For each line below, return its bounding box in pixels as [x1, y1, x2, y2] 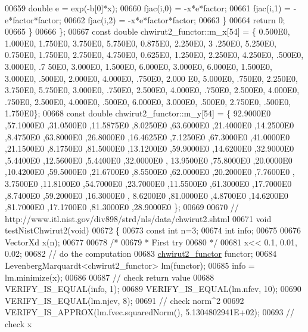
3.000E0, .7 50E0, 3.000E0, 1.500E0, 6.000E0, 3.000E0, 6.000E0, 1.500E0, [5, 60, 272, 72]
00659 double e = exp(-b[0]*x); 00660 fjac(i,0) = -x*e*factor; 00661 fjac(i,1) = [5, 2, 291, 14]
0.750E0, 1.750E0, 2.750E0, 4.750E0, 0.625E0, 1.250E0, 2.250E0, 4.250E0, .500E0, [5, 48, 304, 61]
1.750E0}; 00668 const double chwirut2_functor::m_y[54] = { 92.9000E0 [5, 107, 271, 119]
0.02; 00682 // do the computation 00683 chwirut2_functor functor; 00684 [5, 247, 277, 260]
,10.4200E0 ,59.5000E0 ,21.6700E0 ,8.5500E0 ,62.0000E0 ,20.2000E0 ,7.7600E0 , [5, 165, 295, 178]
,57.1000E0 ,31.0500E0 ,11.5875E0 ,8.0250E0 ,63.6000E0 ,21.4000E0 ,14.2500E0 [5, 118, 294, 131]
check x [5, 318, 32, 330]
